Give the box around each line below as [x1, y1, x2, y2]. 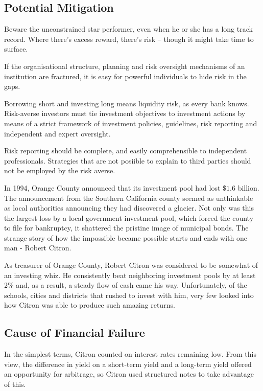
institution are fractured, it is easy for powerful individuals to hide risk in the [4, 71, 247, 81]
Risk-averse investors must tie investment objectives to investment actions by [4, 108, 246, 119]
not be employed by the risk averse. [4, 165, 115, 176]
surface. [4, 43, 28, 54]
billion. [237, 182, 259, 193]
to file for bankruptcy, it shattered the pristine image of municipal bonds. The [4, 222, 249, 233]
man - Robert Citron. [4, 242, 71, 253]
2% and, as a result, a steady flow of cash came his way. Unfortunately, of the [4, 280, 247, 290]
